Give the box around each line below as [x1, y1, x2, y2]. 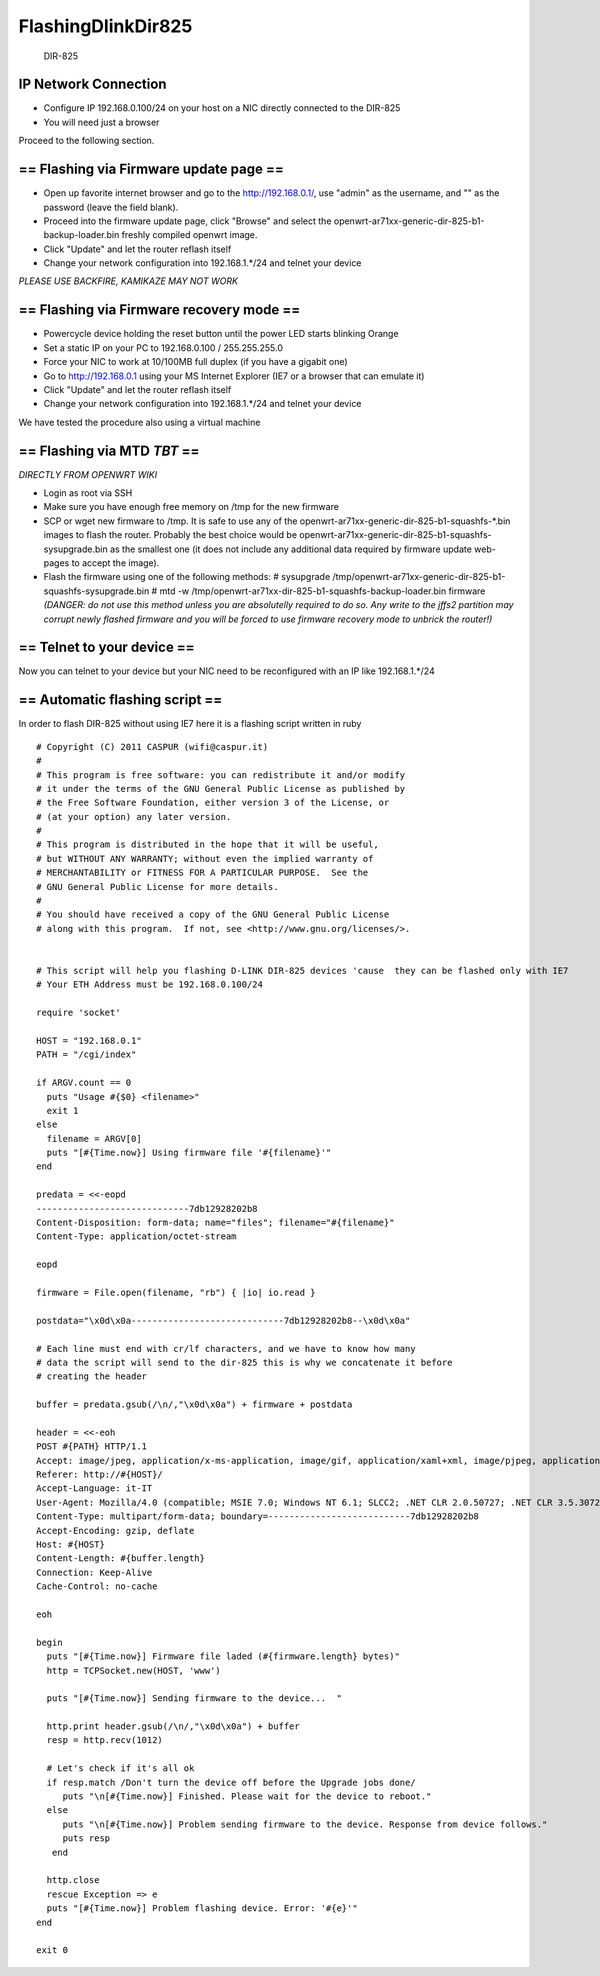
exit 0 [36, 1945, 69, 1956]
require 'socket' [36, 1007, 121, 1019]
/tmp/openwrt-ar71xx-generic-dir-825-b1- [331, 571, 506, 583]
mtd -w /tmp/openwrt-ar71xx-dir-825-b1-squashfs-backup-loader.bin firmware [159, 585, 486, 597]
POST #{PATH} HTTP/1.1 [36, 1441, 148, 1452]
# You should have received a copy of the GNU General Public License [36, 909, 390, 920]
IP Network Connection [18, 76, 167, 93]
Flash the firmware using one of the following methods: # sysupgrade [43, 571, 331, 583]
